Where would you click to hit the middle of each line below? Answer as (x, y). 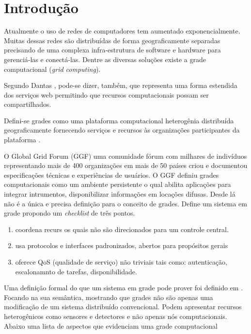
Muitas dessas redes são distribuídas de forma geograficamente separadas (112, 40)
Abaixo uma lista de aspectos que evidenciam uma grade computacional (111, 326)
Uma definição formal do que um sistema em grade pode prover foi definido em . (124, 288)
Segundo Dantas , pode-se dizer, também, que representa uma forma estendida (121, 85)
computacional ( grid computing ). (52, 69)
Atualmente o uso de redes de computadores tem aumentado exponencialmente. (122, 31)
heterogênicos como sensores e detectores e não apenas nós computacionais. (116, 316)
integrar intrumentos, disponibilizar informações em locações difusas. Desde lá (120, 194)
